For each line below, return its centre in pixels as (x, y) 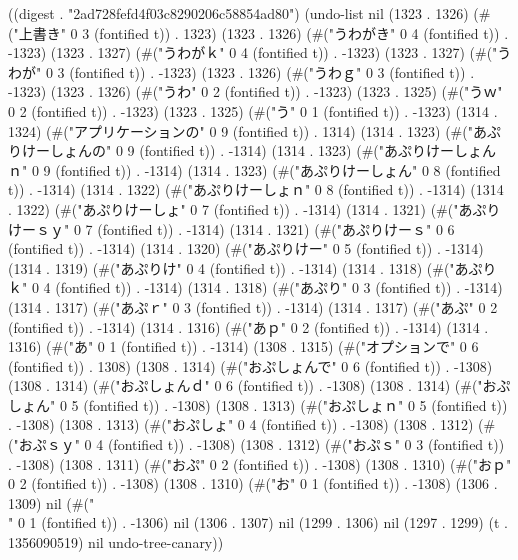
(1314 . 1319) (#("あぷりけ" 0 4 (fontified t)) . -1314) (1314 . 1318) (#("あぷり (252, 267)
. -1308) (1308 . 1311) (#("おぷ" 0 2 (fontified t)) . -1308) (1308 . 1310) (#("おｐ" (260, 463)
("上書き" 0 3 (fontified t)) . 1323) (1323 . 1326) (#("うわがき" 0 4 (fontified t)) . (258, 32)
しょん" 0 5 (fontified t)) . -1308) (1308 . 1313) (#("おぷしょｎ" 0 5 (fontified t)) (258, 404)
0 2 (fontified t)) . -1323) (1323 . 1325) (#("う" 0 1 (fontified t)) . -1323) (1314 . (253, 110)
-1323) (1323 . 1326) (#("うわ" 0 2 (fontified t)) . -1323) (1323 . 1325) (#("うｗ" (255, 91)
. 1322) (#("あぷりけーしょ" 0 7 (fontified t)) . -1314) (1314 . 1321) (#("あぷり (254, 208)
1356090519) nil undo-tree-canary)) (116, 542)
